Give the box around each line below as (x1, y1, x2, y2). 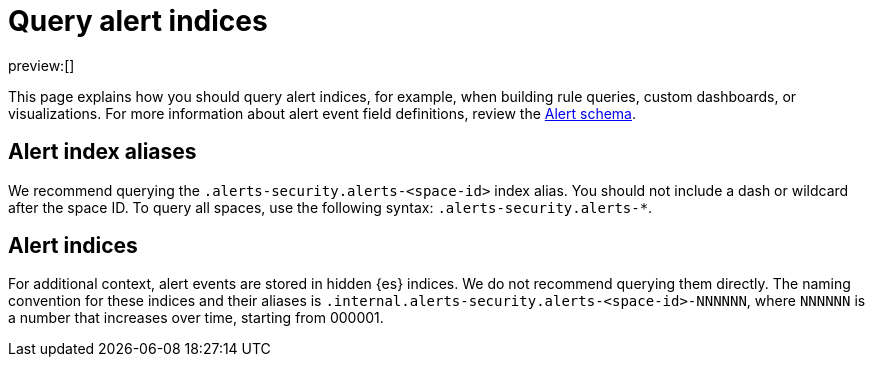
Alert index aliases (8, 139, 197, 165)
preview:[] (8, 56, 75, 74)
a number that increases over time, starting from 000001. (8, 309, 384, 327)
